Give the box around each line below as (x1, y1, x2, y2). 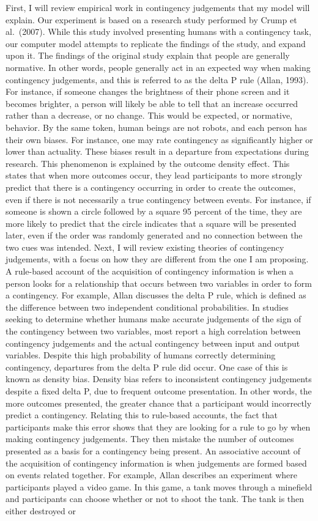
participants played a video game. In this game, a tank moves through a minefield (6, 480, 312, 493)
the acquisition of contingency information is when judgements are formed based (6, 456, 307, 469)
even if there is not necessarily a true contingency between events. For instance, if (6, 193, 311, 205)
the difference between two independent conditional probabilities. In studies (6, 300, 289, 313)
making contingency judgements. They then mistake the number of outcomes (6, 432, 294, 445)
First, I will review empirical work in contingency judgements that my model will (6, 1, 310, 13)
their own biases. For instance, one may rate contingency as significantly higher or (6, 133, 313, 146)
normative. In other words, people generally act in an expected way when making (6, 61, 311, 73)
